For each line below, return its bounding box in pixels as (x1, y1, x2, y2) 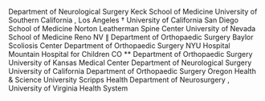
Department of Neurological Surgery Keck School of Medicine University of (8, 7, 258, 16)
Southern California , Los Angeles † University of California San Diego (8, 15, 239, 25)
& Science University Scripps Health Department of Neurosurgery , (8, 75, 230, 84)
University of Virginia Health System (8, 83, 128, 93)
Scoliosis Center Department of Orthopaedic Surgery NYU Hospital (8, 41, 230, 50)
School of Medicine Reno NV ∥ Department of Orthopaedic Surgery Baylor (8, 32, 254, 42)
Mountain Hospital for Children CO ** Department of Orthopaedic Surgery (8, 50, 253, 59)
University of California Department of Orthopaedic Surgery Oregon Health (8, 67, 257, 75)
